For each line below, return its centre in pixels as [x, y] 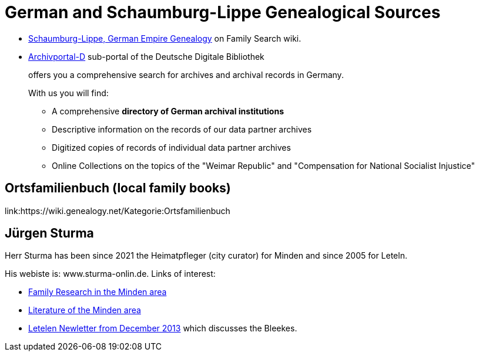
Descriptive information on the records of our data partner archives [182, 129]
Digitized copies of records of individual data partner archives [171, 147]
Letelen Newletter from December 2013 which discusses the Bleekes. [163, 328]
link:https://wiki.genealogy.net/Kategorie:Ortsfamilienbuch [118, 211]
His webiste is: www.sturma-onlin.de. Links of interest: [110, 274]
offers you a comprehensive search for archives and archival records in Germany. [186, 74]
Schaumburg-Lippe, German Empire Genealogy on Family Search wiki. [165, 38]
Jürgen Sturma [49, 233]
